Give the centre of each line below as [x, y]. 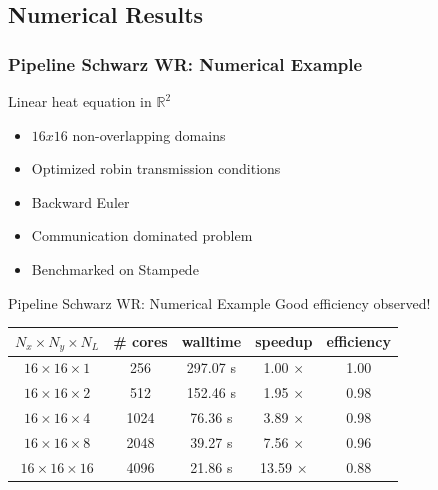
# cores [140, 341]
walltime [211, 341]
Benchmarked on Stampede [115, 268]
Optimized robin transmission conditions [156, 168]
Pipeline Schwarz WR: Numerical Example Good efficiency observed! [219, 302]
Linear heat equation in [80, 101]
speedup [284, 341]
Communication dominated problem [142, 235]
